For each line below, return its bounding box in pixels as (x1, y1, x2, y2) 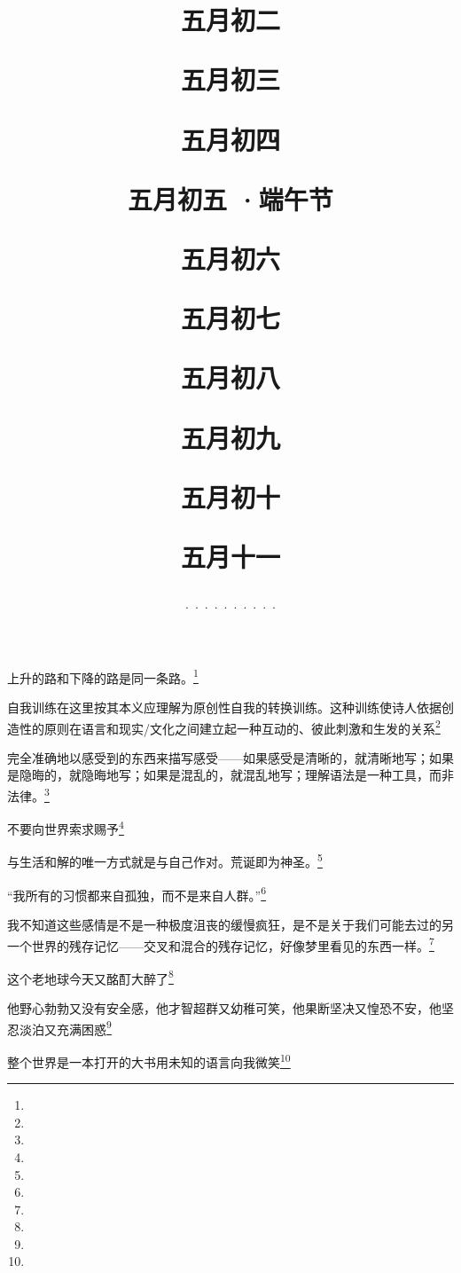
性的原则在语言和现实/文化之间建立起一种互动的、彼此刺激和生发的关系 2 (19, 716, 441, 737)
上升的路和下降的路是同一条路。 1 (7, 665, 199, 687)
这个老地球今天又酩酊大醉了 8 (7, 966, 174, 987)
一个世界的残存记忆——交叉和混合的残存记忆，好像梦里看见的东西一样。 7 (7, 933, 434, 955)
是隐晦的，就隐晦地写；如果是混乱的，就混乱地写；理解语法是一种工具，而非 (7, 766, 454, 784)
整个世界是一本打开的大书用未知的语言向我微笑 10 (7, 1049, 291, 1071)
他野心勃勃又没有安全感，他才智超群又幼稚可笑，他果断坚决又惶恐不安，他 (7, 999, 441, 1018)
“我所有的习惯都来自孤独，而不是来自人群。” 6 (7, 883, 267, 904)
